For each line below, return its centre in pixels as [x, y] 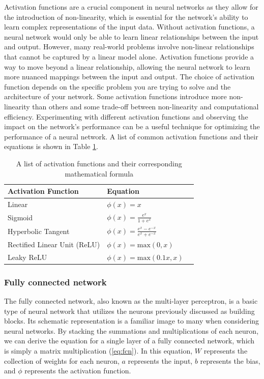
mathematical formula [99, 173]
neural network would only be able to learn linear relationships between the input [131, 36]
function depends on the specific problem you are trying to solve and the [118, 86]
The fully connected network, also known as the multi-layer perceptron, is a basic [131, 301]
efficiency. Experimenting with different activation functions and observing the [126, 116]
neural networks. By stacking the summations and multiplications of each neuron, [131, 330]
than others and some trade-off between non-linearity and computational [145, 106]
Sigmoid [20, 217]
